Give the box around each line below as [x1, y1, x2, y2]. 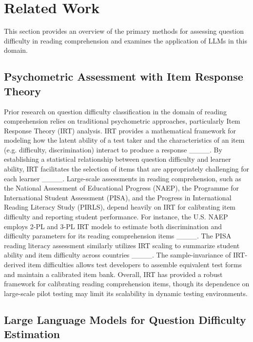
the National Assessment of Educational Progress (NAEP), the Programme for [4, 183, 239, 193]
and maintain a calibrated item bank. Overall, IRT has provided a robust [4, 269, 223, 279]
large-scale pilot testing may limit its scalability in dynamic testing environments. [4, 288, 248, 298]
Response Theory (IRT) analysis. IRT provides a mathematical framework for [4, 125, 236, 135]
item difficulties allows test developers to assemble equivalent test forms [28, 259, 242, 269]
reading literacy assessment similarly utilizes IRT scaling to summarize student [4, 240, 240, 250]
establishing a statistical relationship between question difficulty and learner [4, 154, 231, 164]
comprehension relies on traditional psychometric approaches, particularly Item [4, 116, 240, 126]
